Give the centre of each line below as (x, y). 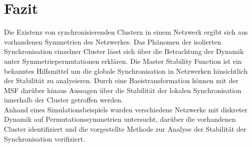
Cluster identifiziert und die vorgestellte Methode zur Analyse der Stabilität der (125, 129)
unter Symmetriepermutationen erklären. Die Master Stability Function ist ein (123, 61)
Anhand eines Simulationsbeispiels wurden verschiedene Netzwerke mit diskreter (126, 109)
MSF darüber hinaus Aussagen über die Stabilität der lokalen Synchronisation (123, 90)
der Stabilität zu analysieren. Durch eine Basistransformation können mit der (121, 80)
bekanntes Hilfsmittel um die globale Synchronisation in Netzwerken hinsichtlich (126, 71)
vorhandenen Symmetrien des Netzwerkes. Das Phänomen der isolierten (113, 41)
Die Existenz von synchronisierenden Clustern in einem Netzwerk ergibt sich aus (126, 32)
